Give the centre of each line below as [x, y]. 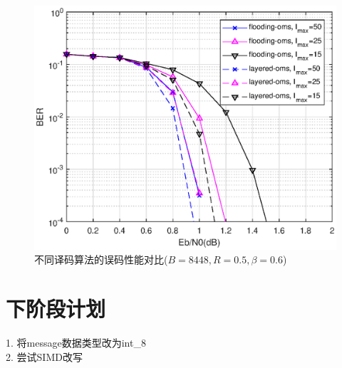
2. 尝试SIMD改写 [44, 356]
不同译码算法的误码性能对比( [101, 259]
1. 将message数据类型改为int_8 [76, 343]
